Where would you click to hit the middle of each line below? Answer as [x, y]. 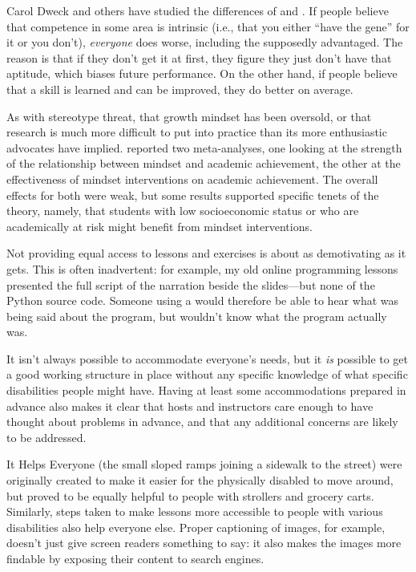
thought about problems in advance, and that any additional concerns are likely [202, 422]
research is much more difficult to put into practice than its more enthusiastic [197, 132]
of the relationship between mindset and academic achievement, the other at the [204, 163]
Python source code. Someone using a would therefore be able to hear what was [203, 300]
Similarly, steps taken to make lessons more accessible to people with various [195, 511]
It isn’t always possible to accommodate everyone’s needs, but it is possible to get [208, 358]
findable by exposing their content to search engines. [135, 558]
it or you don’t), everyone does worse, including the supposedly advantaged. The [205, 42]
